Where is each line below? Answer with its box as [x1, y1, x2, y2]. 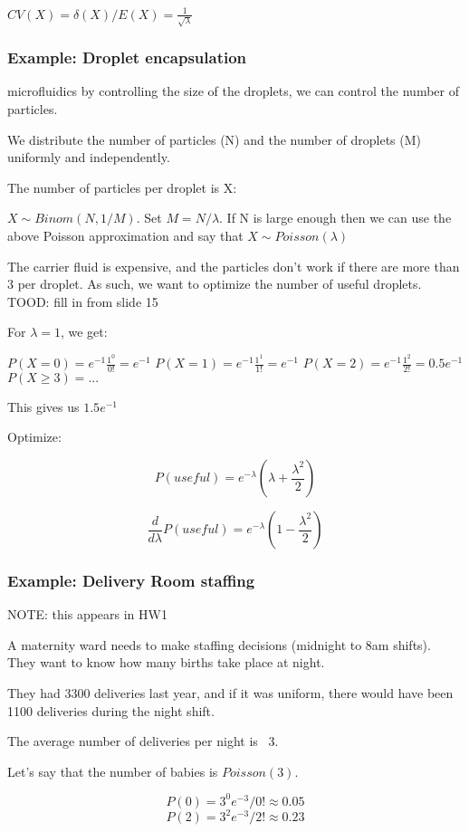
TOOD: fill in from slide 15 [7, 292, 158, 311]
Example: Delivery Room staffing [7, 569, 255, 591]
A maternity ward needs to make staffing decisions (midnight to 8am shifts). [7, 635, 431, 654]
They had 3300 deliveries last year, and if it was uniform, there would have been [7, 684, 454, 703]
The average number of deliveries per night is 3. [7, 732, 279, 751]
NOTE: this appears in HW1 [7, 605, 167, 624]
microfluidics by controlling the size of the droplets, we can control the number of [7, 81, 459, 100]
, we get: [60, 322, 108, 341]
